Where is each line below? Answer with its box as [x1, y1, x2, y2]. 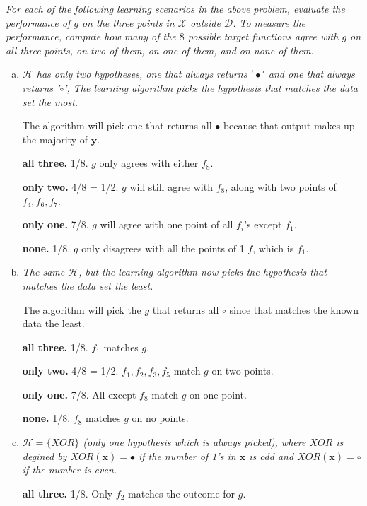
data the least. [22, 316, 85, 331]
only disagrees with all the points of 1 [81, 240, 245, 255]
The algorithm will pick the [22, 302, 141, 317]
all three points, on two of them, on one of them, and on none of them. [6, 42, 314, 57]
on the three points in [81, 15, 175, 30]
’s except [244, 217, 282, 232]
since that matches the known [229, 302, 359, 317]
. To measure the [233, 15, 306, 30]
